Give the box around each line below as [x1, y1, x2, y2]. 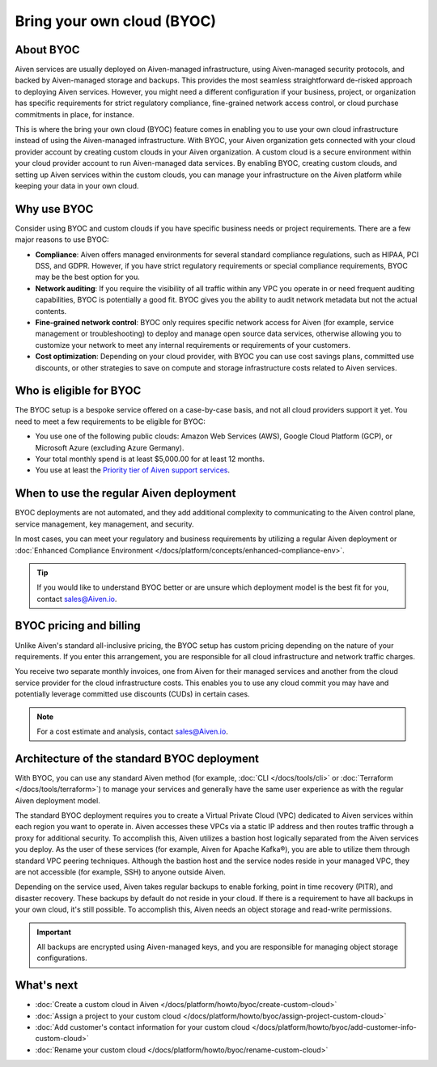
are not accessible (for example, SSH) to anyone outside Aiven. [15, 866, 226, 877]
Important [36, 927, 72, 937]
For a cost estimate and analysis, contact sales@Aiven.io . [36, 726, 228, 736]
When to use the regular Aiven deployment [15, 486, 236, 501]
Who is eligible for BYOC [15, 384, 142, 398]
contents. [35, 306, 67, 315]
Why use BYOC [15, 202, 94, 216]
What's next [15, 979, 78, 993]
